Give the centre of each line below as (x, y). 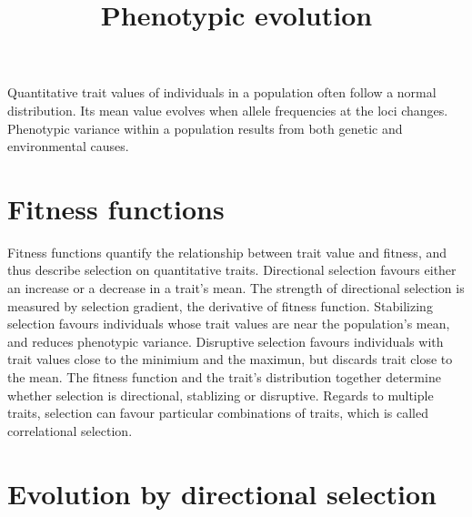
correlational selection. (70, 430)
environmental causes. (68, 146)
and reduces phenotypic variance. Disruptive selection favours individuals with (226, 341)
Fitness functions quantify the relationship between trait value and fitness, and (227, 252)
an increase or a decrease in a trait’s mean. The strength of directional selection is (236, 288)
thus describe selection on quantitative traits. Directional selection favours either (232, 270)
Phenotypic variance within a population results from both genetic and (205, 128)
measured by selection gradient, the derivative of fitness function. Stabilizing (220, 305)
